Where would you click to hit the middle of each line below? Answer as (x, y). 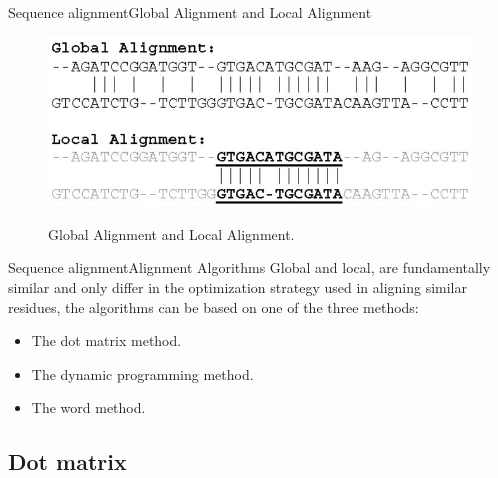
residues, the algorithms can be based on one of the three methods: (213, 306)
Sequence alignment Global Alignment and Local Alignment (190, 12)
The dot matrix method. (106, 340)
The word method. (88, 407)
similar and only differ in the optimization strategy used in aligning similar (238, 286)
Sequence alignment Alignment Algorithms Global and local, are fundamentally (249, 267)
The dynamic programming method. (142, 373)
